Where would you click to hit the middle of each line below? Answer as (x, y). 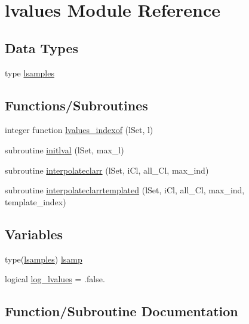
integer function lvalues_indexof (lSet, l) (79, 130)
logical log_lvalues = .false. (55, 279)
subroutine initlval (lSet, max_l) (64, 149)
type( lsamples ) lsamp (44, 259)
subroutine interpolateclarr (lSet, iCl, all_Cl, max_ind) (107, 170)
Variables (34, 234)
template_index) (36, 201)
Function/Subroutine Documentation (122, 311)
